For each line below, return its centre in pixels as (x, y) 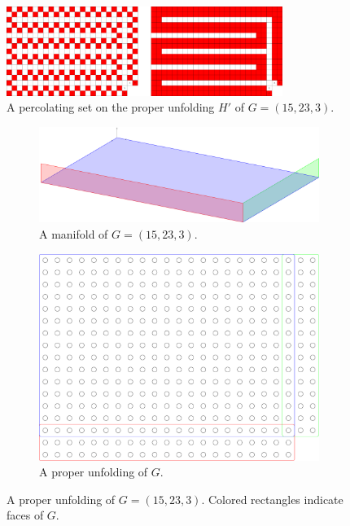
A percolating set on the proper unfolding (111, 107)
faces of (25, 515)
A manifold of (74, 233)
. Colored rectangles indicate (272, 499)
